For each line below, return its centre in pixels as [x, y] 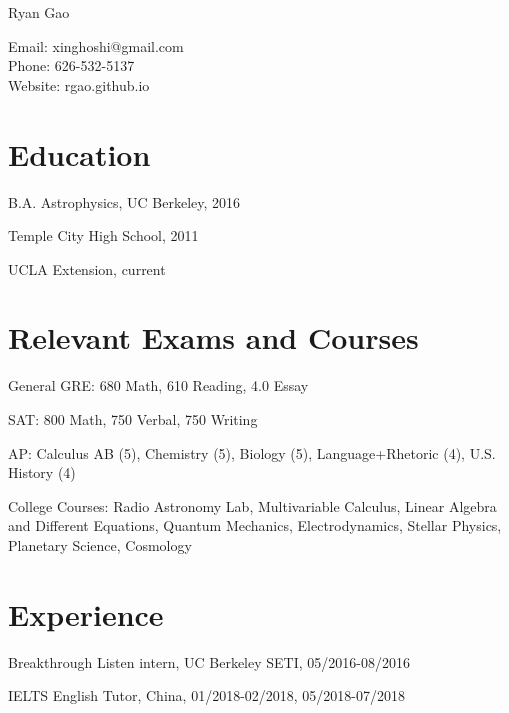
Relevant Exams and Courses [213, 337]
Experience [86, 613]
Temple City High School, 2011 [103, 235]
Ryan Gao [39, 12]
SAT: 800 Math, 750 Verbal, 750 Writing [133, 419]
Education [79, 153]
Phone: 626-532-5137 [71, 65]
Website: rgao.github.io [79, 84]
